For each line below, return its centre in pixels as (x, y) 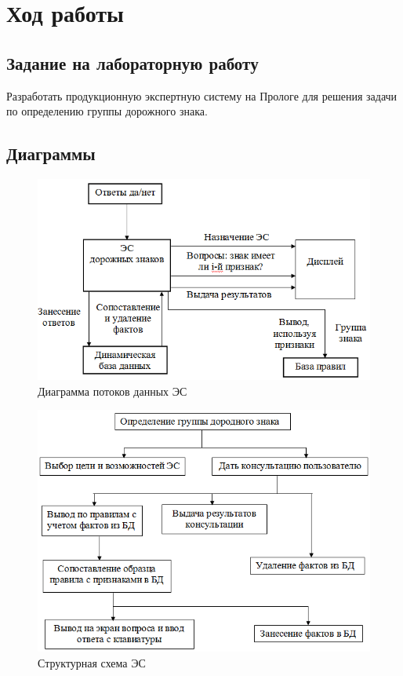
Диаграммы (51, 153)
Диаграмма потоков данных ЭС (113, 391)
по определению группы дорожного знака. (107, 111)
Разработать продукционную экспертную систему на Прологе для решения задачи (202, 95)
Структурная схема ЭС (92, 662)
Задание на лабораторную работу (133, 62)
